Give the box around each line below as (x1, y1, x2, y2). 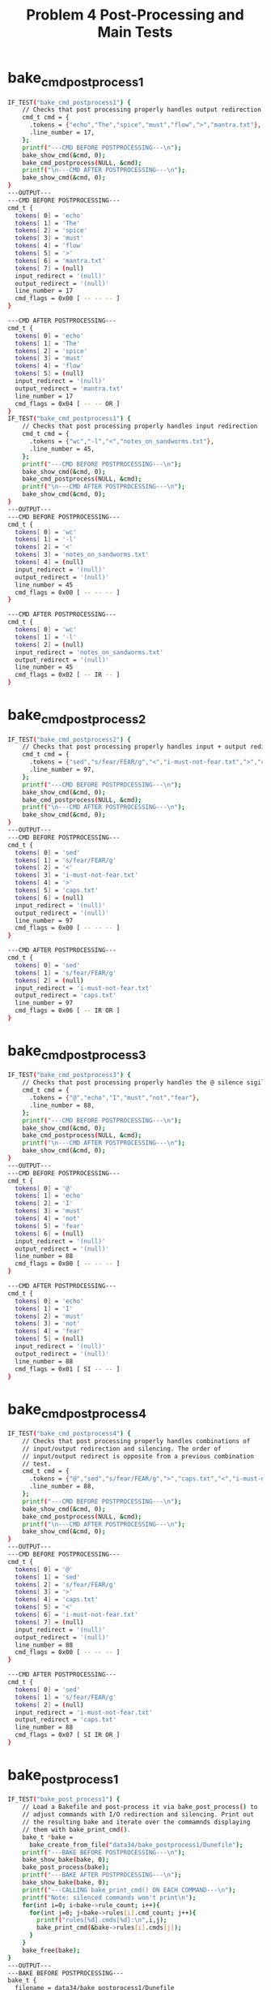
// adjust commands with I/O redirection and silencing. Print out (22, 1811, 254, 1819)
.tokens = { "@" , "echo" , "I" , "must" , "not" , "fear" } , (28, 1094, 200, 1102)
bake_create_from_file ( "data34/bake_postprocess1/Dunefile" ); (28, 1841, 243, 1849)
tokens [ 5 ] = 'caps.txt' (15, 886, 99, 894)
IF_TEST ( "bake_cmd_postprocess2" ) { (7, 735, 131, 743)
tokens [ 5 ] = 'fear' (15, 1221, 84, 1230)
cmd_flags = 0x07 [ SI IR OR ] (15, 1731, 121, 1739)
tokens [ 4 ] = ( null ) (15, 558, 84, 566)
